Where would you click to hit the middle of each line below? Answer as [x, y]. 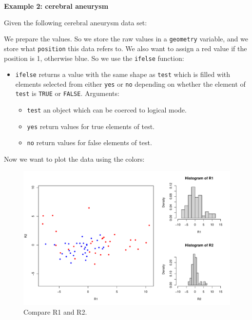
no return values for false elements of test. [89, 142]
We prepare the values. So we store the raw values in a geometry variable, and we [126, 39]
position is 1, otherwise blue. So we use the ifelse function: [94, 58]
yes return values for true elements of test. [91, 126]
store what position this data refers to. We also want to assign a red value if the [126, 48]
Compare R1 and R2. [55, 312]
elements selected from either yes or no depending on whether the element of [130, 84]
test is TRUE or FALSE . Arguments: [67, 93]
